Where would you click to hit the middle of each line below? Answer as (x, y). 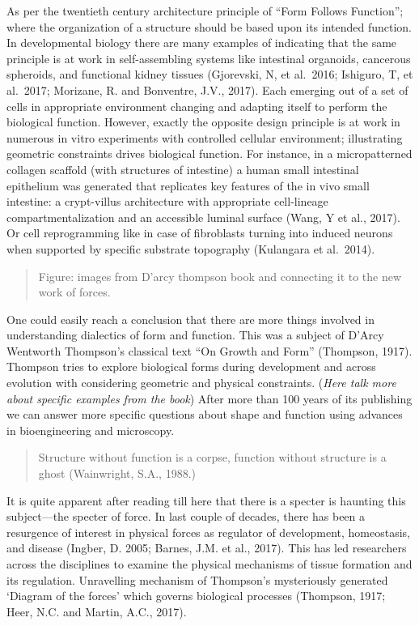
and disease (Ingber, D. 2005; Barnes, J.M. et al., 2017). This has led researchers (207, 548)
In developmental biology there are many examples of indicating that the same (202, 43)
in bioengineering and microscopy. (91, 430)
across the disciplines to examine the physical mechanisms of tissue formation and (209, 564)
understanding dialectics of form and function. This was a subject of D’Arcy (195, 335)
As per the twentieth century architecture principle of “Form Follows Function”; (205, 11)
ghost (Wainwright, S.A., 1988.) (117, 473)
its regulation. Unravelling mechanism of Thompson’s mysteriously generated (197, 579)
